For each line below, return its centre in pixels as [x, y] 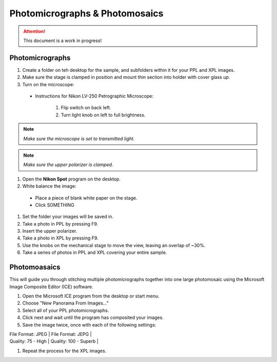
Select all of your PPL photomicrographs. [66, 310]
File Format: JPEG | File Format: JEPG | [51, 334]
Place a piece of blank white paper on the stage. [86, 198]
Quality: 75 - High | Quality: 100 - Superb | [54, 341]
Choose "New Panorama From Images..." [65, 303]
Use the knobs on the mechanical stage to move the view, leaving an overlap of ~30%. [114, 245]
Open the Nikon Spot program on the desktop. [71, 179]
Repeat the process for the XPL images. [64, 351]
